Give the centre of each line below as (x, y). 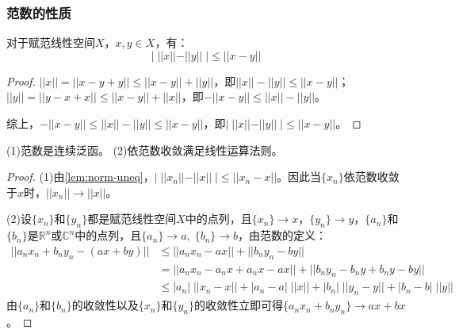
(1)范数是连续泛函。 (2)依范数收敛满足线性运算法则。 (145, 150)
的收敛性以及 (105, 305)
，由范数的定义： (283, 235)
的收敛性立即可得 (239, 305)
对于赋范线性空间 (51, 42)
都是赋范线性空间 (132, 219)
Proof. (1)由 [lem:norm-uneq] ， (80, 177)
